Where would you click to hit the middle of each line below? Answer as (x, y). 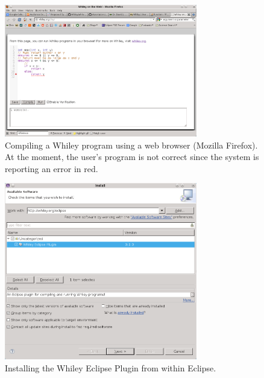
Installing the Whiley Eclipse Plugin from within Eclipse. (111, 367)
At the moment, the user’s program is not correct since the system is (132, 157)
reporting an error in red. (52, 168)
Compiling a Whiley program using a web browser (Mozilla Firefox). (131, 145)
